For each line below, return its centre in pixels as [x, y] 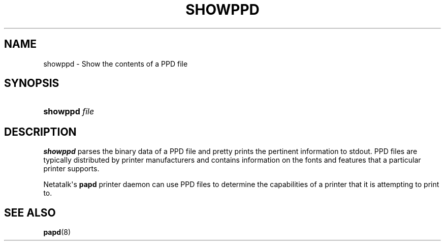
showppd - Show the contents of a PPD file [116, 64]
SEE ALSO [30, 212]
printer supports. [71, 169]
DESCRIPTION [40, 132]
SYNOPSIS [32, 83]
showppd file [69, 112]
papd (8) [57, 232]
